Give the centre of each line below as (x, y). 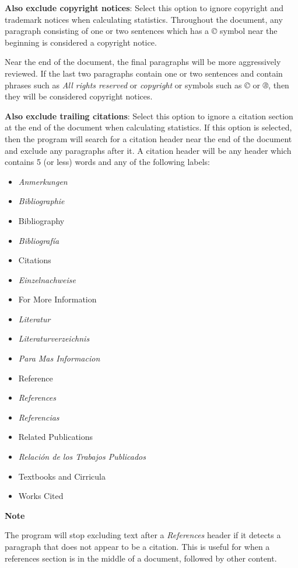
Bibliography (41, 220)
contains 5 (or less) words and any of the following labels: (108, 162)
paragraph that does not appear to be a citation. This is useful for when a (137, 546)
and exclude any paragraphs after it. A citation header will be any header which (148, 150)
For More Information (57, 299)
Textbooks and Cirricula (62, 476)
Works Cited (41, 496)
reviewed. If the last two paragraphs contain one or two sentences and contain (144, 73)
